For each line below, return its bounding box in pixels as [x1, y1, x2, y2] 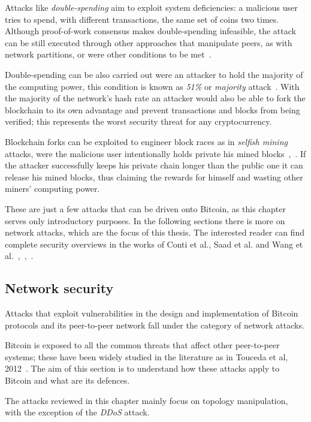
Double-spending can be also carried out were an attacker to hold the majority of [5, 68, 303, 80]
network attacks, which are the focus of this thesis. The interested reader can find [5, 226, 304, 239]
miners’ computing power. [5, 182, 100, 195]
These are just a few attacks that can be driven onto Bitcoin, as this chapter [5, 202, 286, 215]
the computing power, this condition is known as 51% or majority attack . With [5, 80, 300, 92]
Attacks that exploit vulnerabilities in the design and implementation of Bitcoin [5, 307, 298, 319]
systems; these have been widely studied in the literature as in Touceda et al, [5, 350, 288, 363]
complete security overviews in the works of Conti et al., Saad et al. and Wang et [5, 237, 303, 250]
